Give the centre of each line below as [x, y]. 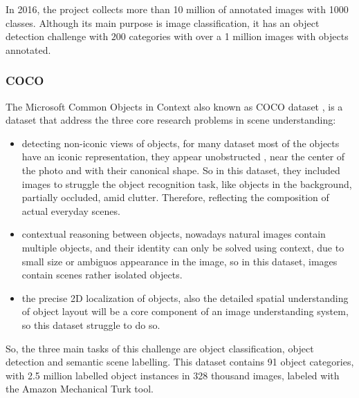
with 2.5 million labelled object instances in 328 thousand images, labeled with [173, 375]
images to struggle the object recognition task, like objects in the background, [187, 183]
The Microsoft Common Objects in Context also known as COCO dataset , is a [174, 106]
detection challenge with [57, 36]
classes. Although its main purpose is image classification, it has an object [163, 22]
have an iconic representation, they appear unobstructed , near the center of [183, 157]
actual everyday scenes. [71, 210]
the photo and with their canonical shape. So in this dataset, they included [181, 170]
